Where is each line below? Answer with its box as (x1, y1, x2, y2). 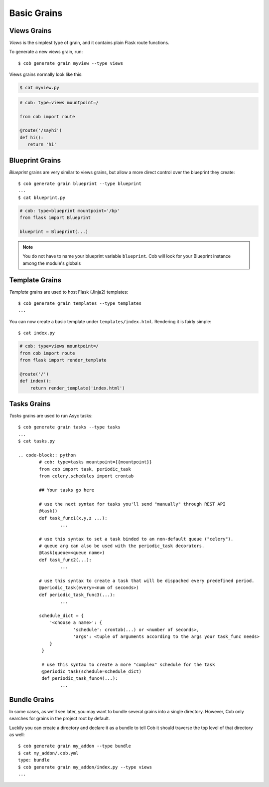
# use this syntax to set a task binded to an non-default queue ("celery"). (39, 536, 234, 542)
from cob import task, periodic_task (39, 466, 132, 472)
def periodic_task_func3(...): (39, 591, 116, 597)
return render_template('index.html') (30, 385, 125, 391)
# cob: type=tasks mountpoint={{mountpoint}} (39, 459, 152, 465)
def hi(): (19, 135, 44, 140)
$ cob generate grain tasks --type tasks (18, 424, 121, 430)
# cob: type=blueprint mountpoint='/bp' (19, 207, 120, 213)
